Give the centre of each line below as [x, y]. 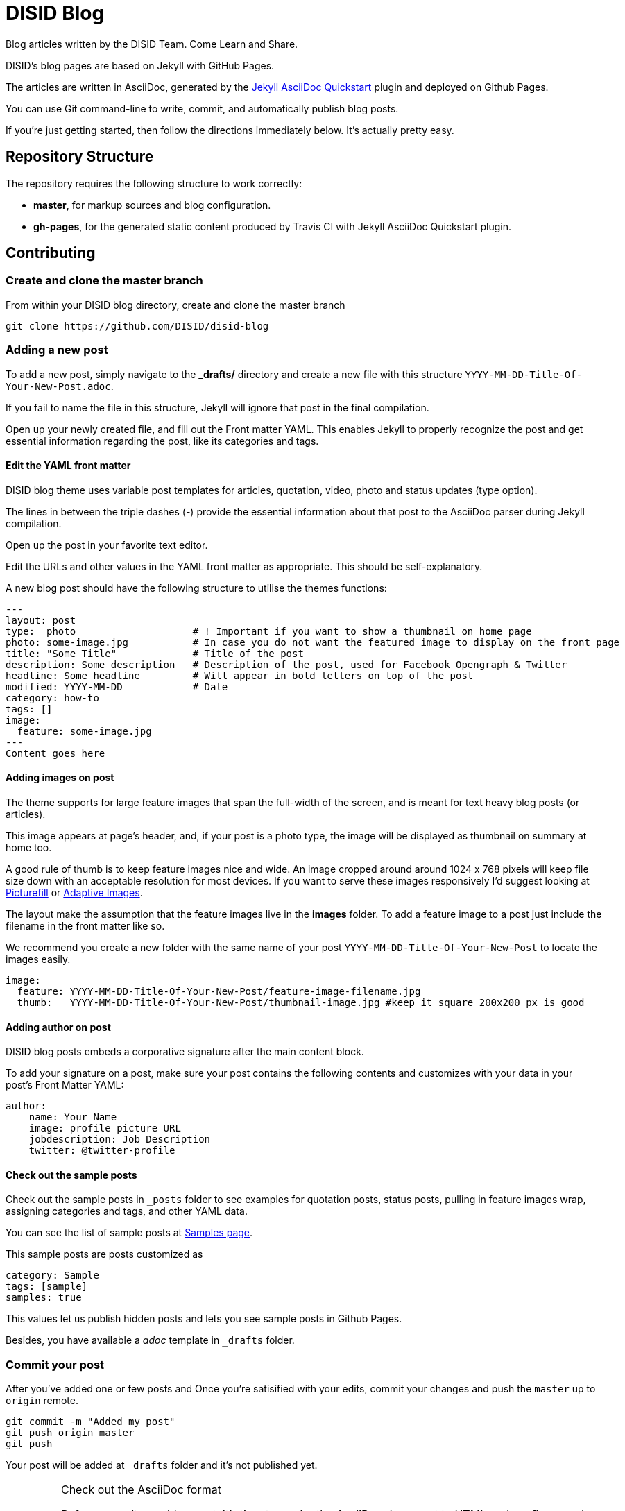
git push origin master [70, 1433]
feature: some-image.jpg [84, 731]
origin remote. [42, 1401]
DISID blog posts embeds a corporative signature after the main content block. [185, 1052]
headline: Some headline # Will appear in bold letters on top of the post [240, 675]
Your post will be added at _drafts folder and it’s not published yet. [162, 1465]
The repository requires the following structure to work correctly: [154, 183]
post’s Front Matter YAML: [65, 1085]
